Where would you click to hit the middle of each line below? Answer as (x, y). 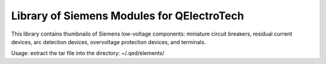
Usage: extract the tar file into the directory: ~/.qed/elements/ (88, 53)
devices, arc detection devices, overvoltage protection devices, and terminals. (109, 42)
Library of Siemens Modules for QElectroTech (128, 16)
